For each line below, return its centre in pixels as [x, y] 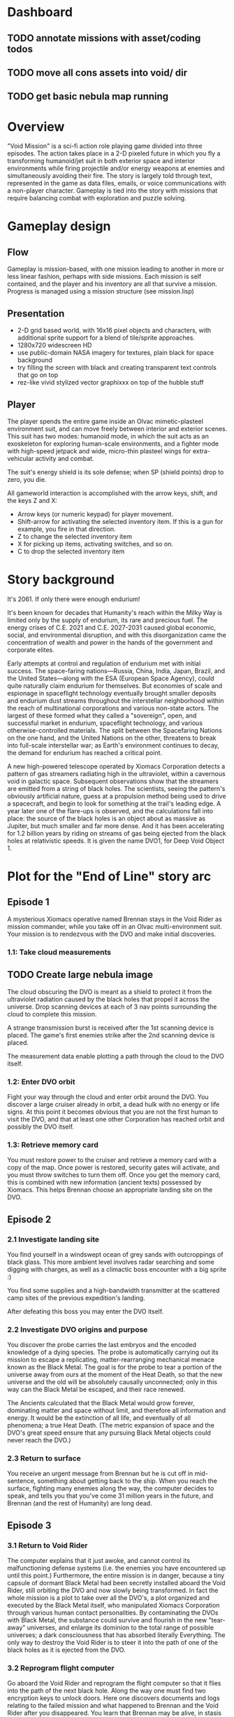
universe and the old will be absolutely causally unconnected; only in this [112, 1382]
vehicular [21, 458]
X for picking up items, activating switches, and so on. [95, 544]
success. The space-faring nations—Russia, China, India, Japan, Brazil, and [116, 670]
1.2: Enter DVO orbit [41, 1082]
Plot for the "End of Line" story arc [109, 877]
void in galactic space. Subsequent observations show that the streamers [113, 781]
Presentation [36, 313]
